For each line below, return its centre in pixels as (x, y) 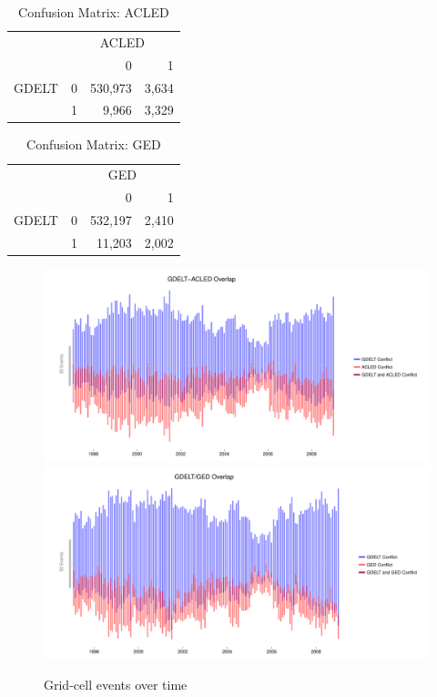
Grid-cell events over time (116, 685)
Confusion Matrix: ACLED (94, 12)
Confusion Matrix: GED (94, 144)
